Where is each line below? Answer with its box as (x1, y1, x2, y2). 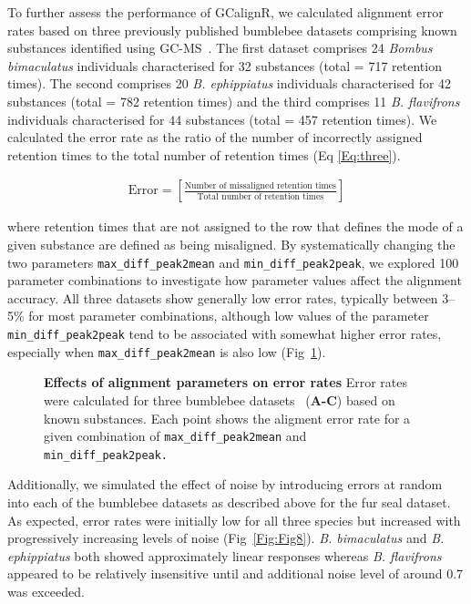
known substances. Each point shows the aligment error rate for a (44, 408, 411, 427)
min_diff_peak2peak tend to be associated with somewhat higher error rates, (7, 324, 442, 343)
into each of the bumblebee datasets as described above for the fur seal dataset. (7, 493, 451, 511)
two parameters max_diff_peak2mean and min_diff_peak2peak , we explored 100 (7, 252, 459, 271)
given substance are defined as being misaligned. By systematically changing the (7, 234, 456, 253)
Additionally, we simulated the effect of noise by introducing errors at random (7, 475, 443, 494)
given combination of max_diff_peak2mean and (44, 426, 307, 445)
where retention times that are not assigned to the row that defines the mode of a (7, 217, 464, 236)
